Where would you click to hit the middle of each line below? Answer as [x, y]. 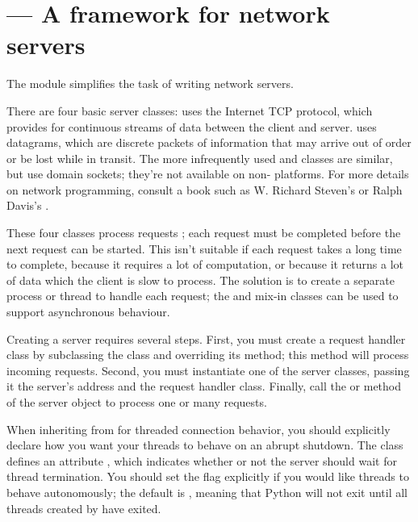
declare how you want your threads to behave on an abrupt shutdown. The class [205, 445]
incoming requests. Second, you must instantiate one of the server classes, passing [208, 370]
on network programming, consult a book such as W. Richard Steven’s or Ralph [205, 189]
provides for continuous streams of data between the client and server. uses [192, 126]
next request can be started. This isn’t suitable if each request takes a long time [204, 248]
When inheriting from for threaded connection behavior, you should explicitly [199, 429]
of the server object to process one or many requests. [137, 402]
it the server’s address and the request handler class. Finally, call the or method [204, 386]
